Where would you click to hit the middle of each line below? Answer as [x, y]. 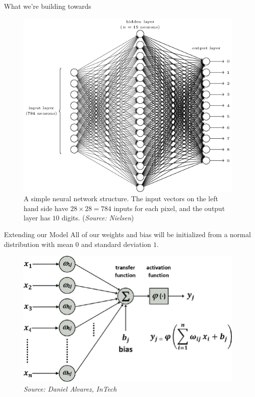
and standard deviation [116, 244]
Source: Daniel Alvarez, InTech [70, 388]
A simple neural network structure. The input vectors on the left [121, 198]
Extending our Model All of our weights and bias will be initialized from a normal [127, 234]
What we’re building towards [48, 6]
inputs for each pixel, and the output [169, 208]
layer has [37, 218]
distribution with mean [39, 244]
